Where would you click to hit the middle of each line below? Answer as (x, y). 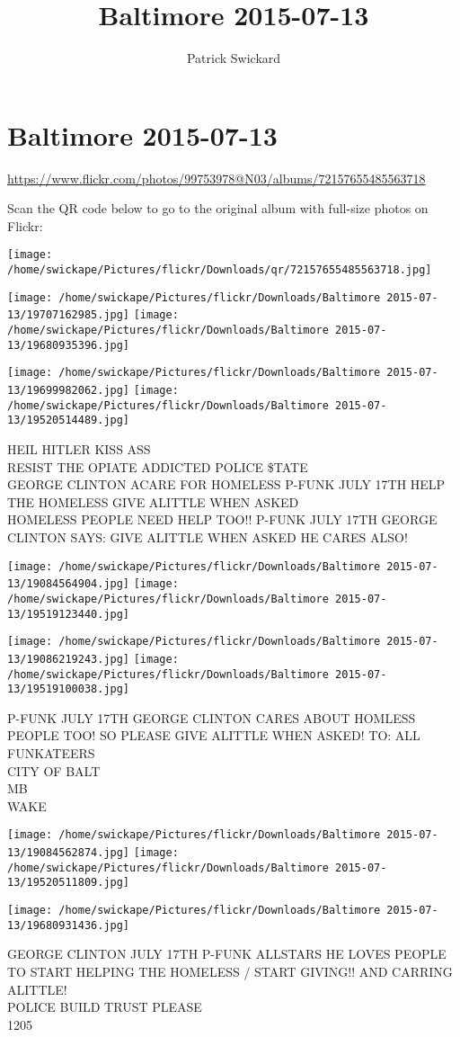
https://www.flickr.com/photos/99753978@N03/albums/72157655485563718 (217, 178)
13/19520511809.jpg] (69, 883)
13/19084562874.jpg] (69, 853)
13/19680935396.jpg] (69, 345)
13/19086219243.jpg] (69, 659)
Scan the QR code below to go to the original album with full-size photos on (218, 208)
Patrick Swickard (234, 58)
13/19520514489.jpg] (69, 420)
